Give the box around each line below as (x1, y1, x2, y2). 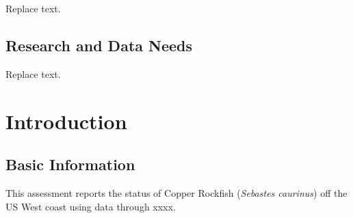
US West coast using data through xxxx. (5, 199, 176, 213)
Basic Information (5, 154, 135, 175)
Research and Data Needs (5, 34, 193, 55)
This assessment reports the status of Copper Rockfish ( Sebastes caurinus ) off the (5, 185, 348, 200)
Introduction (5, 107, 127, 135)
